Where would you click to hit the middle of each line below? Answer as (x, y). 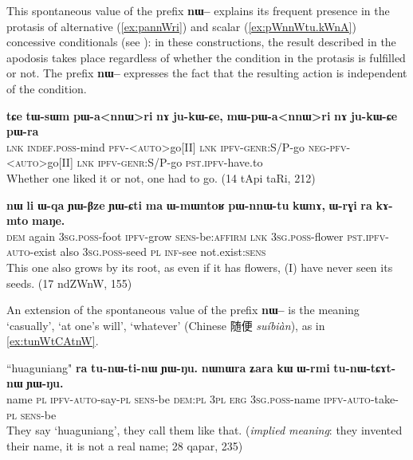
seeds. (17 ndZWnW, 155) (69, 283)
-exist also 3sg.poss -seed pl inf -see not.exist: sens (148, 252)
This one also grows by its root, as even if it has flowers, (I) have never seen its (200, 267)
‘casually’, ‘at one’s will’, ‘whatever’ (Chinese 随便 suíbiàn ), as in (166, 325)
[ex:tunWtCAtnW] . (53, 341)
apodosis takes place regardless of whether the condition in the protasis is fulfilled (206, 57)
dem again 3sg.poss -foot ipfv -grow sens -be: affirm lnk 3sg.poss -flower (175, 236)
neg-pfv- (329, 146)
